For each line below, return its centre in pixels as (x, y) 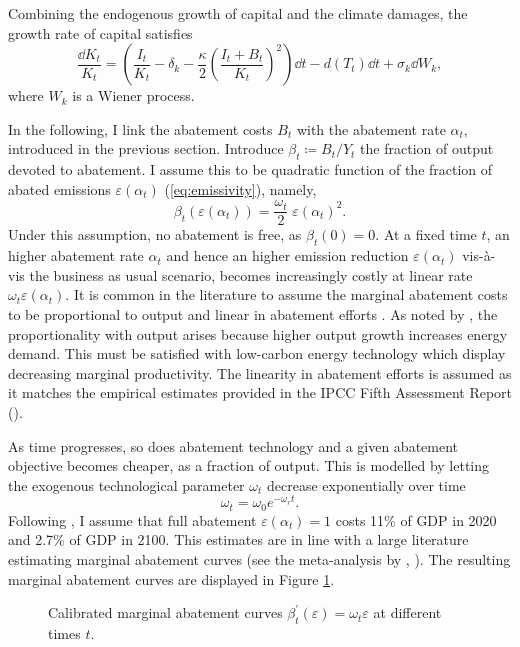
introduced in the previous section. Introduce (146, 148)
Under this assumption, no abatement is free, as (155, 234)
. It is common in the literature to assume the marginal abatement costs (286, 294)
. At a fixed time (426, 234)
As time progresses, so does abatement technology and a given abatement (233, 445)
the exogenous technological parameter (126, 484)
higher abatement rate (76, 255)
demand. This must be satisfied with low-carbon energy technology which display (257, 353)
